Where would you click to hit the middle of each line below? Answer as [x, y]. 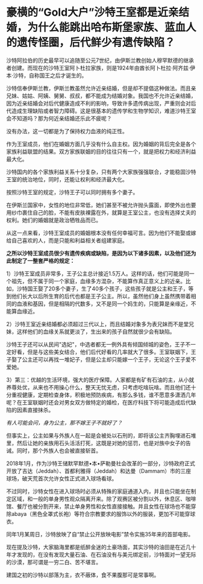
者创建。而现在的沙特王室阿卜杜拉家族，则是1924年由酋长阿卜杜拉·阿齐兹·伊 [101, 68]
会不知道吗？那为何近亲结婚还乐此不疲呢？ [59, 118]
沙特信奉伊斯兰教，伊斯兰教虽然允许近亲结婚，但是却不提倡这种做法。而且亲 [101, 88]
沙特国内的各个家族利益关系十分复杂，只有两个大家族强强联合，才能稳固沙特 [101, 172]
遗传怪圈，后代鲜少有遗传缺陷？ [96, 42]
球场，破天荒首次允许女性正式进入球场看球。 [62, 478]
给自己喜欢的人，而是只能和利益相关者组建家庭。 [67, 240]
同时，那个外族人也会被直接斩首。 [59, 450]
